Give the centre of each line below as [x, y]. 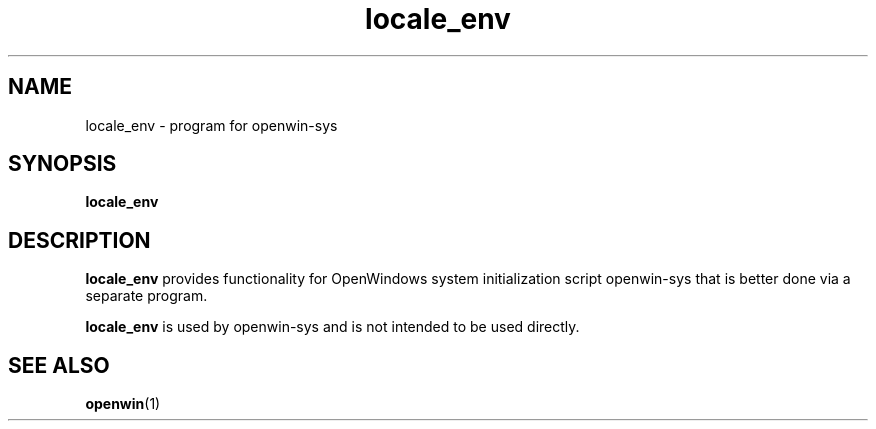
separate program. [146, 296]
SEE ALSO [59, 365]
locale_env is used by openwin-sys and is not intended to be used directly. [332, 327]
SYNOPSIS [62, 164]
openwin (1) [123, 404]
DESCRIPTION [79, 240]
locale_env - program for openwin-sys [211, 125]
